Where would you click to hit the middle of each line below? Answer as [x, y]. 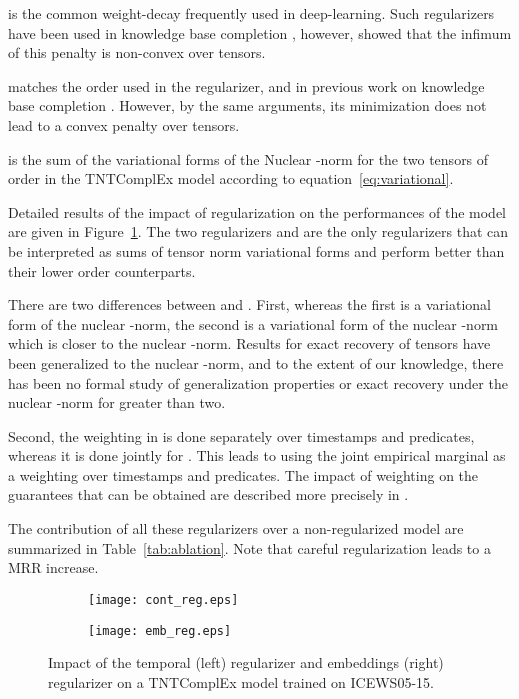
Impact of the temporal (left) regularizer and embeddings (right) [246, 662]
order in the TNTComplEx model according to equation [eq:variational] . [231, 178]
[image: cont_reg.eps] [163, 599]
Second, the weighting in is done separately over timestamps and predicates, [241, 435]
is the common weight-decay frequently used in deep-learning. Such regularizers [251, 13]
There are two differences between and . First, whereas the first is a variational [250, 304]
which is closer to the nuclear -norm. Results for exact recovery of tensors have [249, 343]
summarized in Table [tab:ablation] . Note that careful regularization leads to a [249, 547]
